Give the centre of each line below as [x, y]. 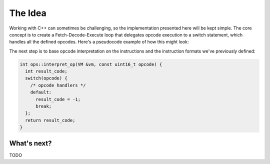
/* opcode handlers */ [58, 85]
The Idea [28, 13]
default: [41, 92]
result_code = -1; [58, 99]
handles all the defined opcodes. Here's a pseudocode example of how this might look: [99, 42]
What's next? [30, 143]
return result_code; [50, 120]
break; [44, 106]
